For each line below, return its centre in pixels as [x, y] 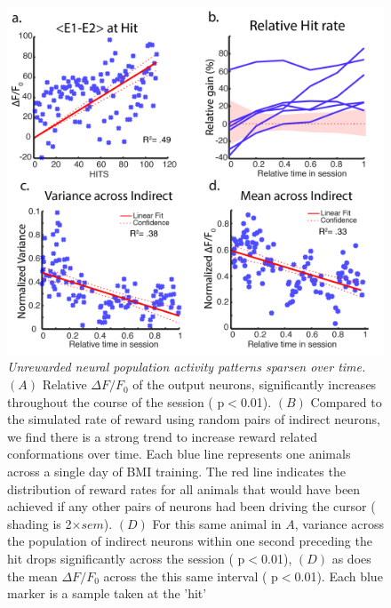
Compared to [346, 401]
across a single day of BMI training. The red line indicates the [176, 472]
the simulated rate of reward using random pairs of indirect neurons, [194, 419]
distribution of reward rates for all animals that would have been [184, 488]
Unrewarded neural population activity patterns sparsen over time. [187, 367]
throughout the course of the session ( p [116, 401]
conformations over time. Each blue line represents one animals [179, 454]
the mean [32, 576]
